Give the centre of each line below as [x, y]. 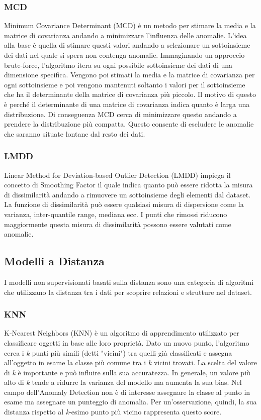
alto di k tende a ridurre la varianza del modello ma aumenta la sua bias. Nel [123, 382]
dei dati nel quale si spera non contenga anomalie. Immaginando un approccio [124, 55]
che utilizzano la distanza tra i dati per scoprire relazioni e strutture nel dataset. [128, 292]
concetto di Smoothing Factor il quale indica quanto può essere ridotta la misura [128, 185]
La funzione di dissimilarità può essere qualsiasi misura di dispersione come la [124, 204]
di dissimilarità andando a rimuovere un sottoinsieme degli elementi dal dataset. [127, 194]
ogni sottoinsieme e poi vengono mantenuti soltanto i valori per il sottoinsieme [125, 84]
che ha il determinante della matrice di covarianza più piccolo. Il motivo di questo [130, 94]
